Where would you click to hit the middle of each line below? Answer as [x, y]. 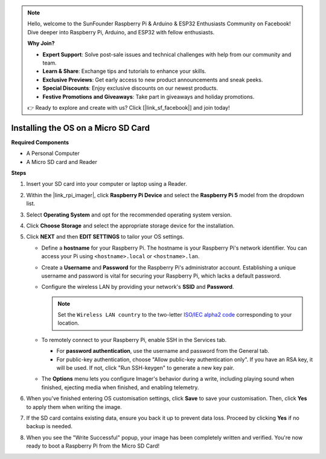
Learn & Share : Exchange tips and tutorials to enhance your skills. [124, 71]
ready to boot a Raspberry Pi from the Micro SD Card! [93, 446]
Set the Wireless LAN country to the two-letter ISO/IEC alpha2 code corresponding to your [175, 315]
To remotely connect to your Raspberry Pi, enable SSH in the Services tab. [134, 340]
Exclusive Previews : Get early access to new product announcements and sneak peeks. [153, 80]
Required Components [40, 142]
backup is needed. [49, 426]
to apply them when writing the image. [74, 407]
